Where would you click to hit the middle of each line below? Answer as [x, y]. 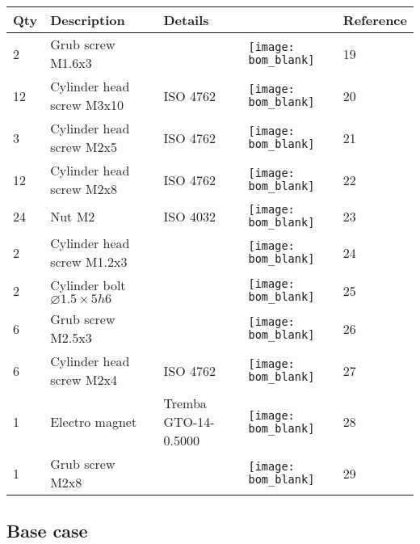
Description [88, 20]
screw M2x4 [84, 380]
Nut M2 [73, 216]
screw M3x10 [87, 105]
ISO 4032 [189, 216]
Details [186, 20]
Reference [375, 20]
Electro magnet [94, 422]
